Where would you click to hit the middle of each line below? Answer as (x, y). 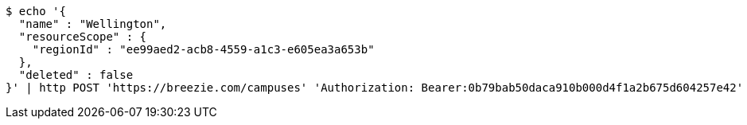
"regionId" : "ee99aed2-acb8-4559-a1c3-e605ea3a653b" (203, 49)
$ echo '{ (36, 11)
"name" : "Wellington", (93, 24)
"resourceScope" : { (83, 37)
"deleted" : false (76, 75)
